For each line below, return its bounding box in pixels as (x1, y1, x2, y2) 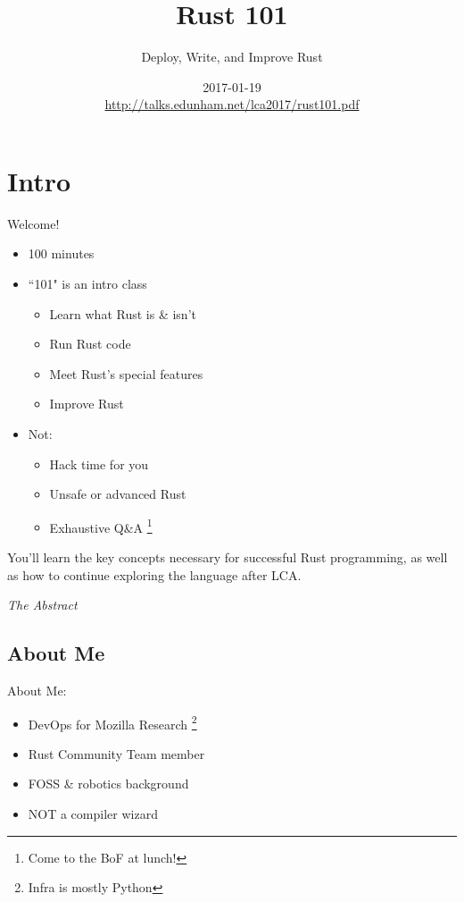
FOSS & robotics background (28, 774, 189, 793)
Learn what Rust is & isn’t (49, 304, 196, 323)
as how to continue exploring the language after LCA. (7, 565, 302, 584)
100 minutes (28, 244, 95, 263)
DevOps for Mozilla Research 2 (28, 712, 197, 733)
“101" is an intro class (28, 274, 147, 293)
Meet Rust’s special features (49, 364, 203, 383)
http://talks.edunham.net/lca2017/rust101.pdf (104, 95, 360, 114)
